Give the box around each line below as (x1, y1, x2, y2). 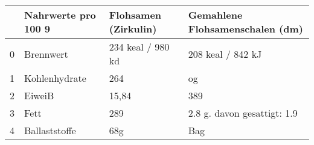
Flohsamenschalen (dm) (188, 22, 303, 35)
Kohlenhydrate (24, 71, 86, 85)
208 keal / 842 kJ (188, 46, 262, 61)
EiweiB (24, 88, 54, 102)
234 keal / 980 (109, 40, 170, 54)
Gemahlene (188, 8, 243, 22)
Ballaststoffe (24, 123, 76, 137)
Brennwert (24, 46, 68, 61)
